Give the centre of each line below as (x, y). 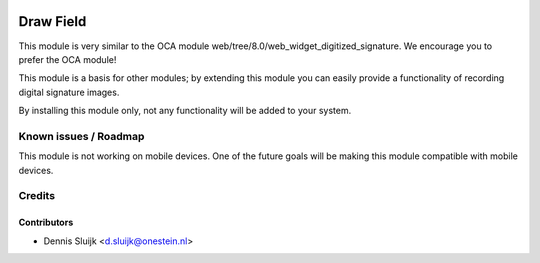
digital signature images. (69, 92)
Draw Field (52, 21)
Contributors (46, 222)
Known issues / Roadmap (81, 136)
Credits (36, 196)
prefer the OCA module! (67, 59)
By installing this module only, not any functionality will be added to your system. (185, 111)
